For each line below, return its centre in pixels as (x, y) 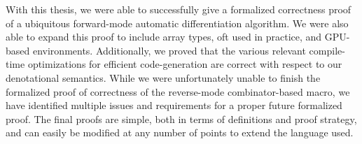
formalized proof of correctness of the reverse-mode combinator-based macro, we (178, 91)
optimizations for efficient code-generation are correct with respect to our (185, 64)
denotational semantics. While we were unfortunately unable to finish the (163, 77)
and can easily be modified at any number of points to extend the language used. (180, 132)
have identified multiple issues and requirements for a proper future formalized (174, 105)
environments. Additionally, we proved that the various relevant (169, 50)
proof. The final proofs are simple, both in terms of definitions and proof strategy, (181, 118)
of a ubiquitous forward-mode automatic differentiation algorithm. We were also (177, 23)
